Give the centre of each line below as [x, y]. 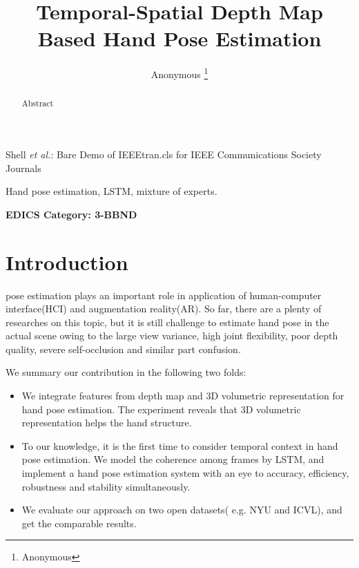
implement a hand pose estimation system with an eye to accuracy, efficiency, [185, 473]
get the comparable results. [79, 523]
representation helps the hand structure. [107, 423]
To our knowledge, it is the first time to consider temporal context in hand [180, 445]
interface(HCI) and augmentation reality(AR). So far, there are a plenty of [164, 309]
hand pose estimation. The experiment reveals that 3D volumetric [161, 409]
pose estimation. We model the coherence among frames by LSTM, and [173, 459]
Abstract [38, 103]
